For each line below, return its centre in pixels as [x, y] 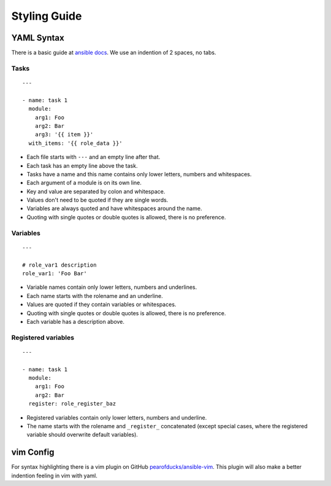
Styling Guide [47, 16]
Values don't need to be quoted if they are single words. [97, 200]
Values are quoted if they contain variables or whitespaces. [101, 305]
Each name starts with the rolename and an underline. [95, 296]
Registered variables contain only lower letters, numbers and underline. [117, 417]
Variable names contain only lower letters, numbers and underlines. [112, 287]
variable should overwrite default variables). [82, 435]
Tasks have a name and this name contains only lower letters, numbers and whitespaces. [139, 174]
